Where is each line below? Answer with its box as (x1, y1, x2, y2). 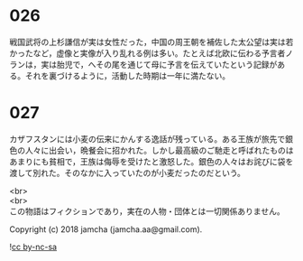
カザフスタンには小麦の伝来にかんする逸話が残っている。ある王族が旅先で (9, 133, 286, 144)
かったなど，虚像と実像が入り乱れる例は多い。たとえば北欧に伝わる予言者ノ (9, 47, 294, 59)
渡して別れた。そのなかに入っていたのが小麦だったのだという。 (9, 167, 246, 178)
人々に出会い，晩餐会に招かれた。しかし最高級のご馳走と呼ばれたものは (24, 144, 294, 155)
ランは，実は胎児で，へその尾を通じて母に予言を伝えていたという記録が (9, 59, 278, 70)
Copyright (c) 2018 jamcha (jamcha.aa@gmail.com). (9, 223, 203, 235)
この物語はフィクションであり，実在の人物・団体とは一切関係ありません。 (9, 205, 286, 217)
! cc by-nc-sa (9, 241, 57, 252)
